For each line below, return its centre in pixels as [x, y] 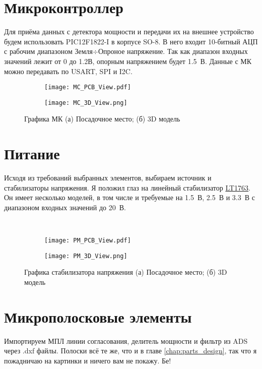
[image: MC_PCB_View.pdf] [88, 87]
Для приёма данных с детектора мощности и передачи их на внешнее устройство [129, 32]
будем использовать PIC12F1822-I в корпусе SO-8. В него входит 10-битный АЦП [131, 41]
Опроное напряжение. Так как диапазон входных [173, 51]
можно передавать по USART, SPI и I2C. [68, 71]
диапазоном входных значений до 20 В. [65, 207]
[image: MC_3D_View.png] [86, 103]
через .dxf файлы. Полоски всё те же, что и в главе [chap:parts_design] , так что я [130, 351]
